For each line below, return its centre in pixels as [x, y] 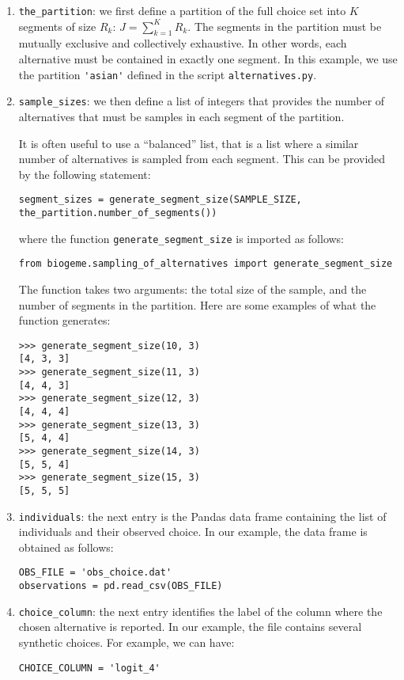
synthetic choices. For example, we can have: [126, 642]
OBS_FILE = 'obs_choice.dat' [95, 573]
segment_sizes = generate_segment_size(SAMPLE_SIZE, [160, 200]
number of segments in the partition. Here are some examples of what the [197, 304]
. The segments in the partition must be [285, 26]
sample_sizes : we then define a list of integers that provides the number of [202, 101]
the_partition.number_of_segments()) [118, 213]
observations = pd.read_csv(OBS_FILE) [121, 586]
